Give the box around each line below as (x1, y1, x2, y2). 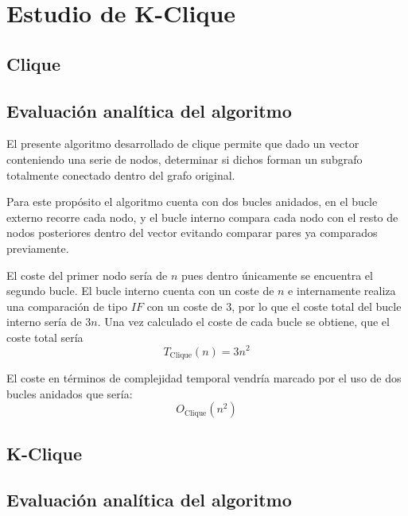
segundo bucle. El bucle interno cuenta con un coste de (6, 282, 274, 299)
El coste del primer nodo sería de (6, 266, 168, 283)
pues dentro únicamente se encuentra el (181, 266, 373, 283)
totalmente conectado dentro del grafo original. (6, 166, 235, 183)
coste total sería (6, 328, 84, 345)
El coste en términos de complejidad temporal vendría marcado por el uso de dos (6, 370, 402, 386)
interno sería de (6, 313, 82, 330)
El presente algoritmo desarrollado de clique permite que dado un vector (6, 135, 359, 152)
